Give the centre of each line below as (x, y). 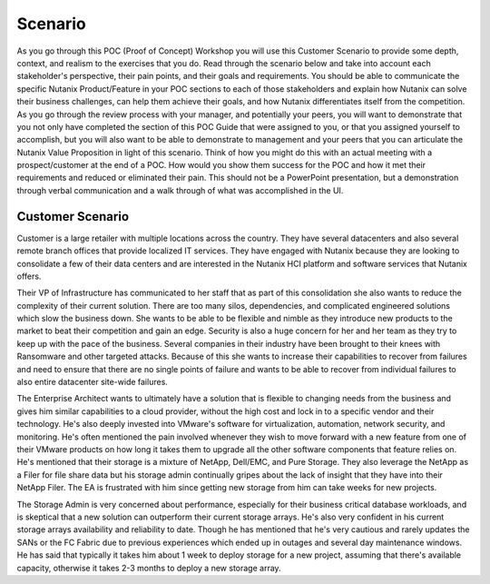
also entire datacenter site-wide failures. (92, 382)
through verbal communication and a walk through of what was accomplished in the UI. (180, 190)
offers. (29, 276)
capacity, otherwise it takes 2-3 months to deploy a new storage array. (149, 568)
